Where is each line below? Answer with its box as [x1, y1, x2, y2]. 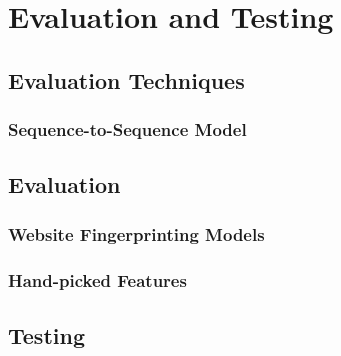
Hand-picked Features [8, 267, 187, 292]
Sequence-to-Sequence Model [8, 117, 247, 142]
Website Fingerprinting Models [8, 221, 265, 246]
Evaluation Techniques [8, 64, 245, 95]
